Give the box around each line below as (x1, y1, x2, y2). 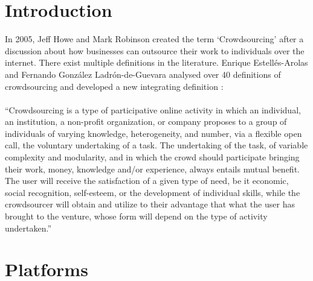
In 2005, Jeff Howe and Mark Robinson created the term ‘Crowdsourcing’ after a (5, 33, 304, 45)
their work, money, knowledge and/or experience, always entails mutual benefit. (5, 162, 300, 175)
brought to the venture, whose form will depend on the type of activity (5, 210, 268, 223)
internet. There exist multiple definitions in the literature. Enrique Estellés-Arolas (5, 56, 308, 69)
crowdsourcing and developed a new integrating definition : (5, 80, 224, 92)
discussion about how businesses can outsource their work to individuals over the (5, 44, 305, 57)
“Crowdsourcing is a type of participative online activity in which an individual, (5, 103, 301, 116)
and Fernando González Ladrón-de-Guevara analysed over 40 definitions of (5, 68, 281, 80)
